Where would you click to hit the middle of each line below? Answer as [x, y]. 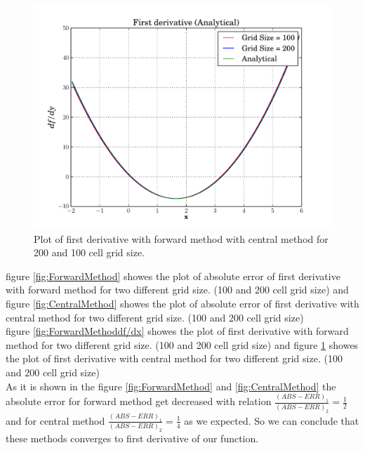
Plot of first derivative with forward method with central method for [181, 238]
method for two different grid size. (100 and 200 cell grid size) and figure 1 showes [182, 344]
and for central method [55, 420]
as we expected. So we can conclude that [272, 420]
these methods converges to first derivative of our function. [132, 438]
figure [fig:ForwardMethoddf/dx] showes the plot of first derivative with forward [177, 331]
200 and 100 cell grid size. [89, 252]
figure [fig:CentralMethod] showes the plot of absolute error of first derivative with [182, 303]
